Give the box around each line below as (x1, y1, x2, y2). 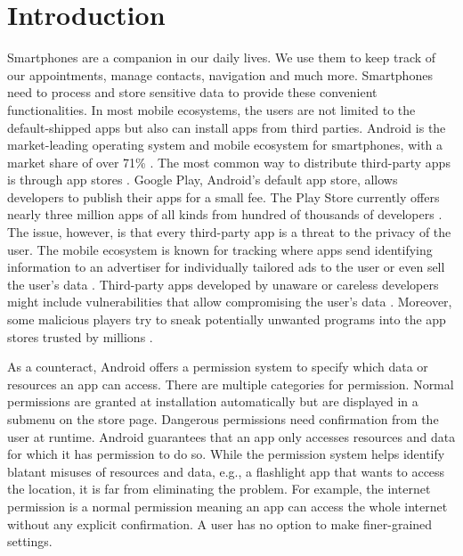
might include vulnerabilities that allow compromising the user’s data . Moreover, (7, 292, 452, 311)
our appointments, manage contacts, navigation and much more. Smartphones (7, 65, 433, 84)
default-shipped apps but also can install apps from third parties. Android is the (7, 118, 446, 136)
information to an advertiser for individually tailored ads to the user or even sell (7, 258, 445, 276)
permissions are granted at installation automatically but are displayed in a (7, 392, 418, 411)
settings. (7, 532, 53, 551)
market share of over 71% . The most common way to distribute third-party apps (7, 152, 451, 171)
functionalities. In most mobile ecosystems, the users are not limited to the (7, 100, 416, 119)
